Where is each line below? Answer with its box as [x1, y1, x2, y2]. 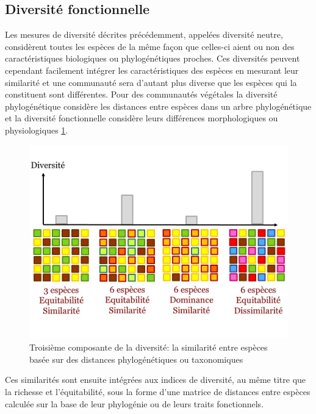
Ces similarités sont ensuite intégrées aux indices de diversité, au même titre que [5, 373, 306, 386]
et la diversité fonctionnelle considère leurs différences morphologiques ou [5, 112, 278, 124]
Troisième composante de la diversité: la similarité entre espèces [29, 341, 268, 354]
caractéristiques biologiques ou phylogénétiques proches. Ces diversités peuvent [5, 52, 300, 65]
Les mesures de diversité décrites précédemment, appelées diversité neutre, [5, 28, 283, 41]
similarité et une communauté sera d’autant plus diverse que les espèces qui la [5, 76, 297, 88]
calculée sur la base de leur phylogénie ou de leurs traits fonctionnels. [5, 397, 264, 410]
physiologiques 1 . [5, 123, 68, 136]
